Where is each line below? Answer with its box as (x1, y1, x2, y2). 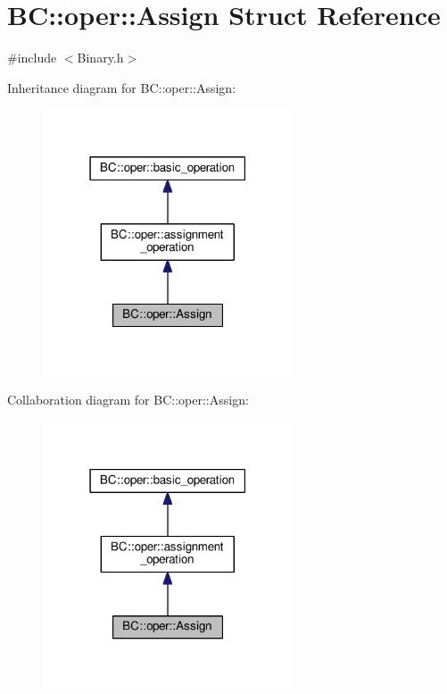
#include (7, 48, 57, 67)
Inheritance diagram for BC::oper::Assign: (7, 78, 236, 96)
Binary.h (77, 48, 124, 67)
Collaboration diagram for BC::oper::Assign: (7, 390, 249, 409)
